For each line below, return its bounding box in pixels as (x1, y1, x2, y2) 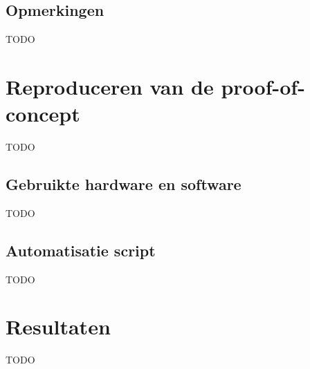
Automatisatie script (6, 239, 156, 261)
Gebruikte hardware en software (6, 173, 241, 195)
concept (6, 100, 80, 128)
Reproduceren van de (6, 72, 214, 100)
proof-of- (221, 72, 305, 100)
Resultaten (6, 312, 111, 341)
